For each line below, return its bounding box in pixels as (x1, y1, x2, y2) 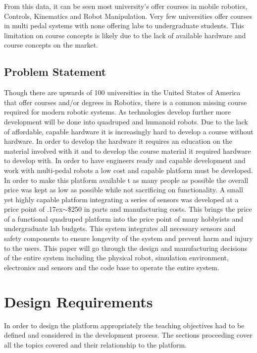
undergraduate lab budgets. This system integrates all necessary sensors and (4, 223, 236, 234)
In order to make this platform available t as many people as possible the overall (4, 175, 249, 185)
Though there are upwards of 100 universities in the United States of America (4, 87, 241, 98)
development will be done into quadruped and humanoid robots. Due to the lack (4, 116, 248, 126)
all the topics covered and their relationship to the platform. (4, 339, 187, 350)
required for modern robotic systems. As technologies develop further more (4, 107, 231, 117)
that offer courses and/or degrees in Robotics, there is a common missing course (4, 97, 247, 107)
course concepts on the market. (4, 40, 98, 50)
